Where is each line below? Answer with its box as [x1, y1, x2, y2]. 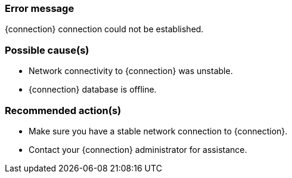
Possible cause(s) [5, 44, 89, 56]
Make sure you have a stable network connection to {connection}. [29, 125, 288, 136]
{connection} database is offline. [29, 84, 157, 95]
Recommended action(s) [5, 104, 122, 116]
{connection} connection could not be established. [5, 24, 204, 35]
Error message [5, 2, 74, 14]
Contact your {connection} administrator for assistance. [29, 144, 247, 155]
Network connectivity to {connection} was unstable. [29, 66, 233, 76]
